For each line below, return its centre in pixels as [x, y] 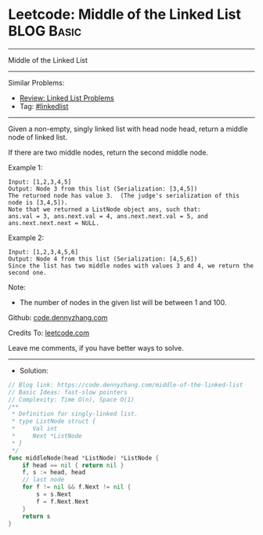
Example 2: [26, 238]
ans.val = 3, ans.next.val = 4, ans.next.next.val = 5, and [108, 216]
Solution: [34, 370]
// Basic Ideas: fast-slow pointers [68, 392]
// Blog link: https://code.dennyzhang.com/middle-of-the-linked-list [126, 385]
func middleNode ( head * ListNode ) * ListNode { [83, 458]
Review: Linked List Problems [67, 98]
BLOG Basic [45, 31]
